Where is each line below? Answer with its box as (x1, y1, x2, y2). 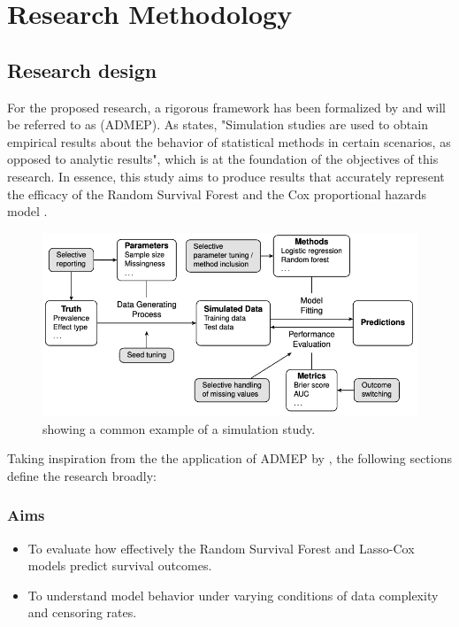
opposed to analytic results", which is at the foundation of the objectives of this (7, 150, 439, 168)
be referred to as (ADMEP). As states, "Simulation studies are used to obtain (7, 115, 428, 134)
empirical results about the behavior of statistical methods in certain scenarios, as (7, 132, 451, 151)
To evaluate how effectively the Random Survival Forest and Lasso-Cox (27, 538, 415, 557)
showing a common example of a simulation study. (42, 419, 316, 437)
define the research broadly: (7, 466, 157, 484)
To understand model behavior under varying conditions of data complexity (27, 585, 439, 604)
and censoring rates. (27, 603, 137, 622)
